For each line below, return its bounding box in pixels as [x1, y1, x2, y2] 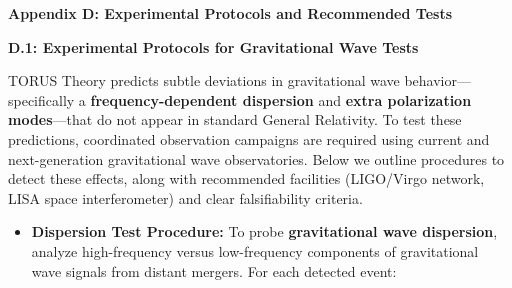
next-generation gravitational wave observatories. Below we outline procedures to [8, 148, 505, 169]
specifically [8, 89, 75, 110]
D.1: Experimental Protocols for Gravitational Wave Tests [8, 36, 419, 57]
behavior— [404, 70, 471, 91]
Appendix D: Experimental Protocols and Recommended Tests [8, 3, 452, 23]
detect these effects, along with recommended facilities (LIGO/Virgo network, [8, 168, 485, 189]
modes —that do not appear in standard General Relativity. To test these [8, 109, 462, 130]
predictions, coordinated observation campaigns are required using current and [8, 128, 490, 149]
